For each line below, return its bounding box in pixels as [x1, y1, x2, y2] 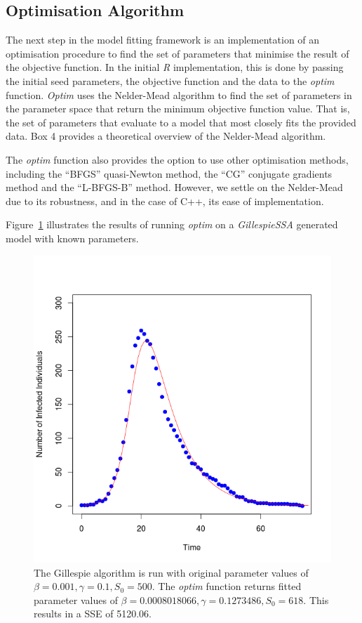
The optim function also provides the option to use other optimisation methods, [6, 152, 349, 166]
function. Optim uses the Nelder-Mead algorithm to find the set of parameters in [6, 87, 352, 102]
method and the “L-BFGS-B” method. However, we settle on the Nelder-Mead [6, 180, 343, 195]
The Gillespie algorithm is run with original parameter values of [34, 565, 309, 579]
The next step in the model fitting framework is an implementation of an [6, 32, 320, 47]
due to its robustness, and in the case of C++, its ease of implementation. [6, 193, 324, 208]
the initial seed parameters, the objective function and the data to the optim [6, 73, 335, 88]
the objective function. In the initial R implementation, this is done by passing [6, 60, 344, 74]
